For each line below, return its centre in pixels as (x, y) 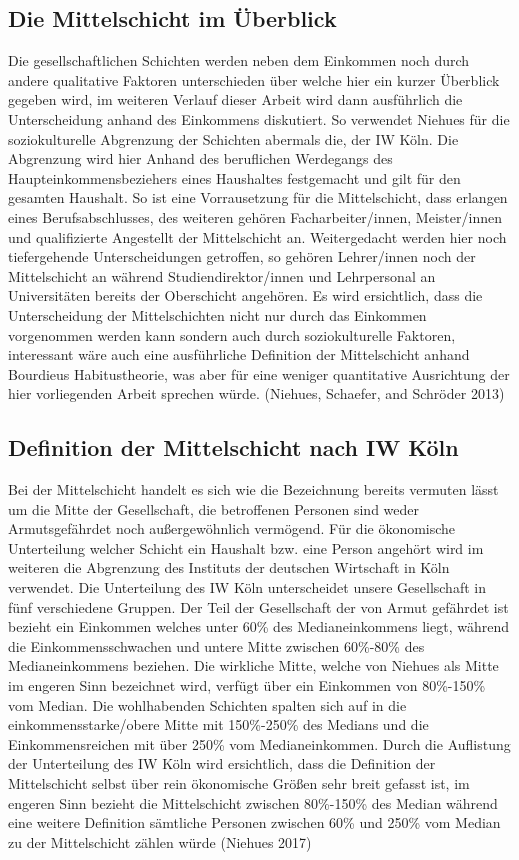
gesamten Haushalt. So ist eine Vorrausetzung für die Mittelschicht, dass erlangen (258, 197)
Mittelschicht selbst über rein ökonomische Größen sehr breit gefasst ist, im (239, 783)
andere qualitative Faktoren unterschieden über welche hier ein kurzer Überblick (254, 79)
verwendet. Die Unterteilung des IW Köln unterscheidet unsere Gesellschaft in (247, 587)
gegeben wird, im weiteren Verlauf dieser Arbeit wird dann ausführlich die (235, 99)
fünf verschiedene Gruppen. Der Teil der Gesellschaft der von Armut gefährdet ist (258, 606)
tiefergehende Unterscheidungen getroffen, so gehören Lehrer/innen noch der (242, 256)
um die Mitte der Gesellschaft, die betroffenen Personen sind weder (214, 508)
